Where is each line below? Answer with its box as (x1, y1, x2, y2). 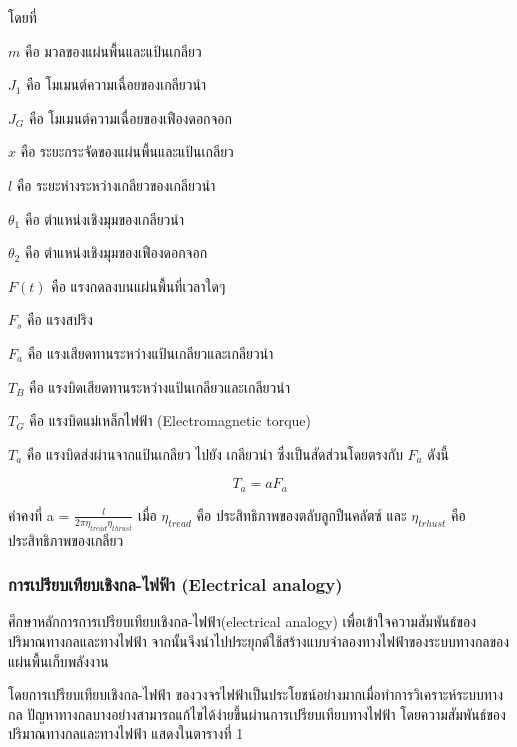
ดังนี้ (427, 443, 449, 464)
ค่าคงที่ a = (8, 504, 70, 525)
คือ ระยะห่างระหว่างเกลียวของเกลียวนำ (16, 174, 216, 195)
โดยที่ (8, 7, 37, 27)
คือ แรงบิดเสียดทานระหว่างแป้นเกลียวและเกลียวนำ (29, 376, 290, 397)
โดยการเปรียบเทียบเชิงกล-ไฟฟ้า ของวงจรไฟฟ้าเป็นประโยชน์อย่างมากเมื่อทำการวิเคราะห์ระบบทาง (8, 684, 503, 705)
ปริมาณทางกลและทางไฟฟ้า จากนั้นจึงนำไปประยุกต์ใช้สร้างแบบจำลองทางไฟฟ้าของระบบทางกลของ (8, 630, 510, 651)
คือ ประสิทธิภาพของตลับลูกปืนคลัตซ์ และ (196, 504, 407, 525)
